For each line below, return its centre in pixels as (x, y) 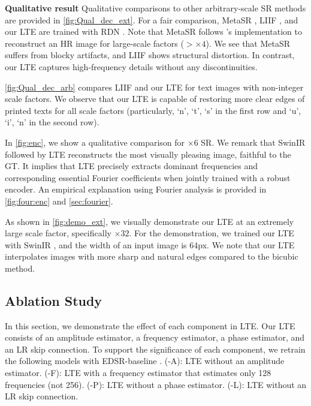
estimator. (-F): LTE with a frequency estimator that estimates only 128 (138, 373)
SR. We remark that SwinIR (253, 142)
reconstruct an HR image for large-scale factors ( (94, 43)
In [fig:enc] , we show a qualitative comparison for (95, 142)
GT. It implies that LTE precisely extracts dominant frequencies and (132, 166)
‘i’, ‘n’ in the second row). (52, 122)
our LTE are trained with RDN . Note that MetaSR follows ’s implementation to (153, 31)
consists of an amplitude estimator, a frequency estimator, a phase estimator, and (155, 337)
